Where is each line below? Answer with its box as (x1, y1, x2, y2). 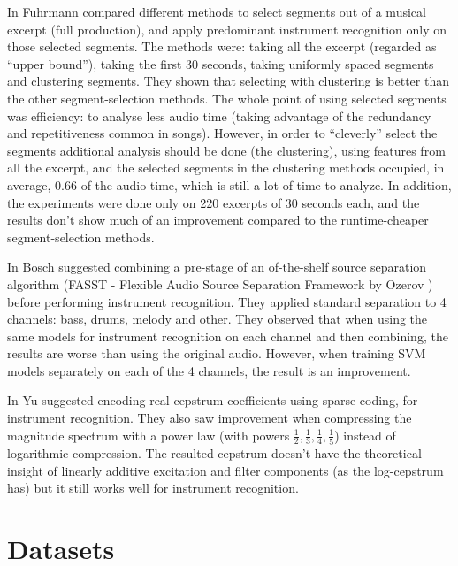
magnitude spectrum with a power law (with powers (7, 425, 290, 444)
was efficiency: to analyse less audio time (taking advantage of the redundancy (7, 106, 431, 125)
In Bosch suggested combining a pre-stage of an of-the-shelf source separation (7, 257, 427, 276)
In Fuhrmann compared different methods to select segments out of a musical (7, 3, 426, 20)
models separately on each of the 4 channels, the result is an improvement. (7, 361, 411, 379)
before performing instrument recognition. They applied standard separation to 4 (7, 292, 447, 310)
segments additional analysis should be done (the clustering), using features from (7, 141, 446, 159)
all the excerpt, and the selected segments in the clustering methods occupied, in (7, 158, 445, 177)
